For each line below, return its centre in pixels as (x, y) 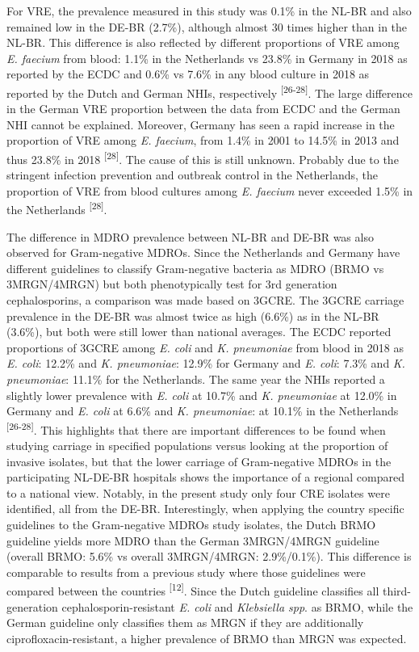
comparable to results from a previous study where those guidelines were (186, 572)
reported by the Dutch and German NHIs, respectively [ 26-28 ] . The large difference (209, 91)
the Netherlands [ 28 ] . (57, 208)
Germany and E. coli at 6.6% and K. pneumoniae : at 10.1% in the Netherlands (203, 411)
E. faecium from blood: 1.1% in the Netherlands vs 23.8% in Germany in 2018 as (207, 58)
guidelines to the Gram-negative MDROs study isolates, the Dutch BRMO (191, 525)
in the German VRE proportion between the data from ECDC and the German (203, 109)
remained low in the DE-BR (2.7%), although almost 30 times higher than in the (207, 26)
